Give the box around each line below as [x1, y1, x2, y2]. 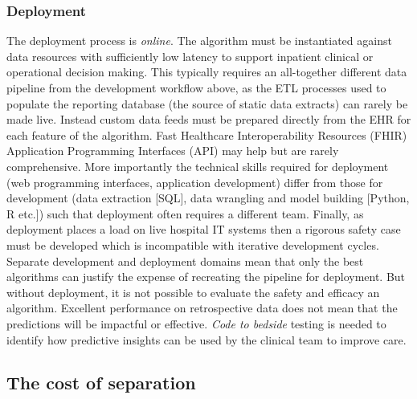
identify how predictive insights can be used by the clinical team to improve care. [6, 331, 407, 348]
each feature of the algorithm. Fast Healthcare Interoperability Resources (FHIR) [6, 126, 407, 143]
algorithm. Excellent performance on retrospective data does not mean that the [6, 299, 398, 316]
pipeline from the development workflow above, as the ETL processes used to [6, 79, 386, 96]
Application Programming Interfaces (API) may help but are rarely [6, 142, 339, 159]
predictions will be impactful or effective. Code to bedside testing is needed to [6, 315, 386, 332]
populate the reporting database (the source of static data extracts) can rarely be [6, 95, 408, 112]
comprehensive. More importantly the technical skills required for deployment [6, 157, 389, 174]
